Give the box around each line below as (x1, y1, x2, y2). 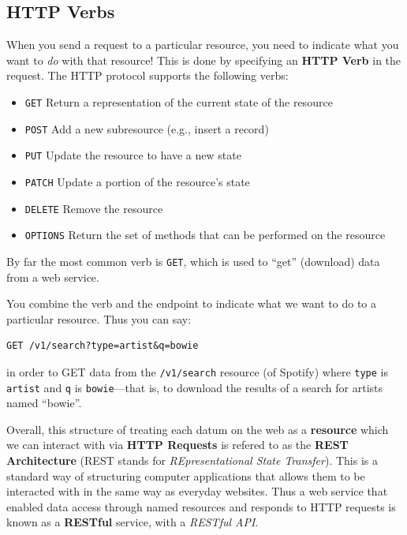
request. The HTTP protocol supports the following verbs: (6, 67, 289, 84)
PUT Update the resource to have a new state (24, 147, 241, 163)
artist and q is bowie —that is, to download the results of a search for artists (6, 379, 383, 395)
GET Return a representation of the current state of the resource (24, 93, 333, 110)
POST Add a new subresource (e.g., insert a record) (24, 120, 269, 137)
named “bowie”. (6, 395, 82, 411)
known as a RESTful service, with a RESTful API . (6, 514, 259, 530)
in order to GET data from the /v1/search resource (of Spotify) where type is (6, 363, 388, 380)
